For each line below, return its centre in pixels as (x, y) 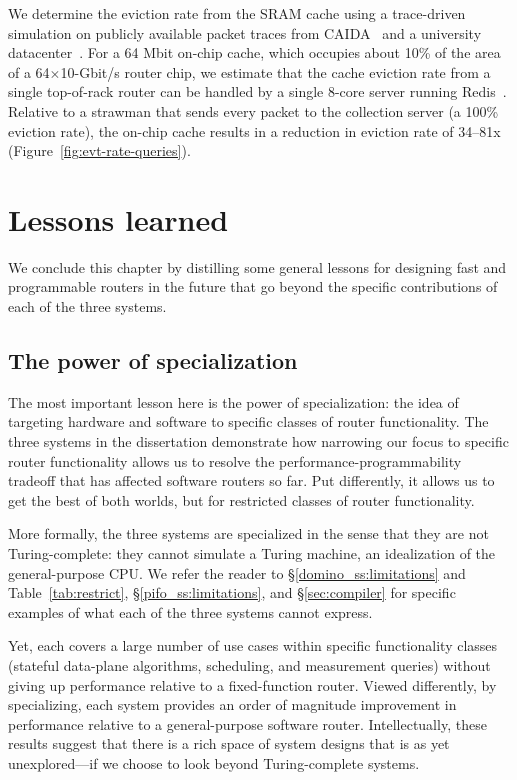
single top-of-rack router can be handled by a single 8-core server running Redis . (257, 91)
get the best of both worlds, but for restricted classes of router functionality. (241, 499)
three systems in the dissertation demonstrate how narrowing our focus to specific (258, 441)
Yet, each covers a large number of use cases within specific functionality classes (253, 645)
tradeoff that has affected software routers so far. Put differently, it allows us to (251, 480)
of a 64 (29, 71)
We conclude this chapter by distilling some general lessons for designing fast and (257, 266)
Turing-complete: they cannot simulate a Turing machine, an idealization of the (252, 553)
